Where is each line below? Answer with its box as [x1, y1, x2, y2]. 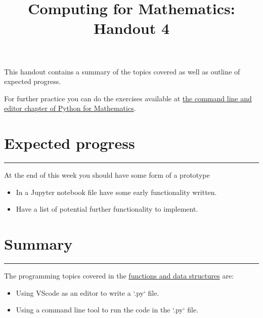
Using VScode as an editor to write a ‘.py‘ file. [16, 287, 159, 298]
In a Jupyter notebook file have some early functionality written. [16, 186, 217, 197]
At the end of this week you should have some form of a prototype [4, 170, 210, 180]
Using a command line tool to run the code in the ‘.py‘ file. [16, 304, 199, 315]
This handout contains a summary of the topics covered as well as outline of [4, 66, 240, 76]
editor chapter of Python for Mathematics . [4, 103, 136, 113]
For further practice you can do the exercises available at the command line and [4, 93, 252, 103]
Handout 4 [94, 18, 169, 38]
